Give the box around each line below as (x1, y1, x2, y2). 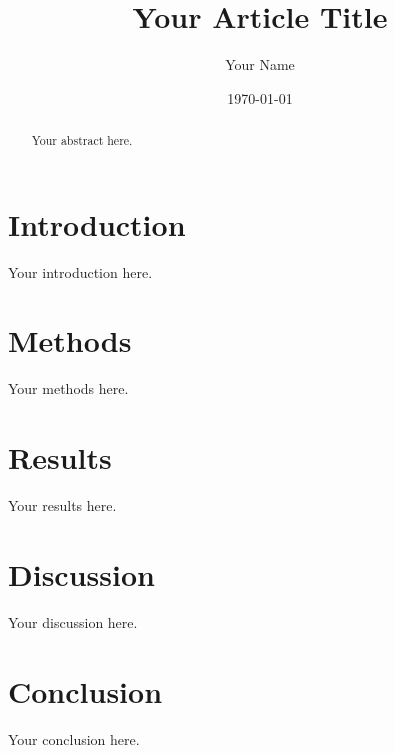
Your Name (225, 54, 295, 75)
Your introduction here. (8, 261, 153, 282)
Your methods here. (8, 378, 129, 399)
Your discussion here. (8, 611, 138, 632)
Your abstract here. (31, 132, 133, 149)
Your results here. (8, 495, 117, 516)
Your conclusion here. (8, 728, 140, 749)
